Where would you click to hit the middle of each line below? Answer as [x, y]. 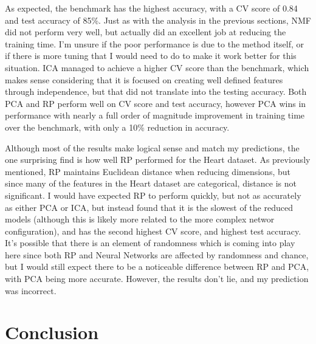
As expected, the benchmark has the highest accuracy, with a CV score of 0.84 [151, 8]
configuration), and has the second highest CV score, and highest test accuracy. [153, 231]
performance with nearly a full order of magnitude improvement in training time [155, 115]
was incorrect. [31, 290]
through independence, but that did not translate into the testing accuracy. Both [156, 91]
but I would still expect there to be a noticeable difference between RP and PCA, [157, 267]
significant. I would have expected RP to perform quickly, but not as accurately [153, 195]
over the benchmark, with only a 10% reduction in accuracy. [117, 127]
